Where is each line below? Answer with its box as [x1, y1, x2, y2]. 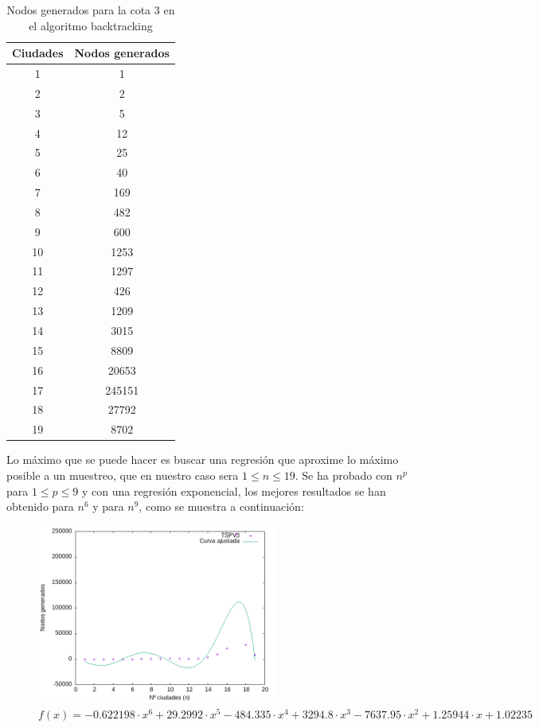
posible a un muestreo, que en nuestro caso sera [6, 466, 239, 483]
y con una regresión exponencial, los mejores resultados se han [81, 482, 386, 499]
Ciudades [12, 45, 64, 61]
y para [92, 498, 124, 515]
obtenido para [6, 498, 74, 515]
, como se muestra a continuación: [139, 498, 304, 515]
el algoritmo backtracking [29, 17, 153, 33]
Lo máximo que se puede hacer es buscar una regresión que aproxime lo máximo [6, 451, 399, 468]
